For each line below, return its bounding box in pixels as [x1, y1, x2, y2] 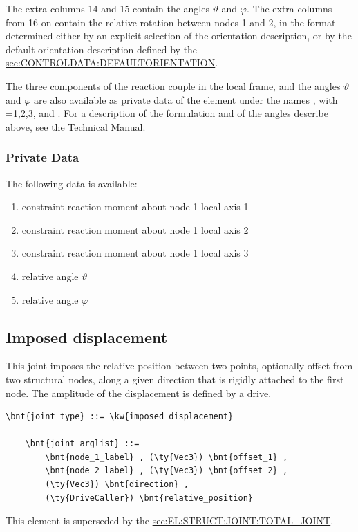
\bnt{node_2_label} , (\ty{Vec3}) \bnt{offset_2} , [45, 466, 288, 476]
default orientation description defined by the [6, 42, 198, 56]
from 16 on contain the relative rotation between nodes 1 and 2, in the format [6, 15, 336, 29]
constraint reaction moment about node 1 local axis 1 [21, 199, 249, 214]
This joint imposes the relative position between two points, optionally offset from [6, 358, 353, 373]
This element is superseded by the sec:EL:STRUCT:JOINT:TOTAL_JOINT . [6, 513, 334, 528]
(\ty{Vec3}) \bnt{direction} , [45, 479, 189, 490]
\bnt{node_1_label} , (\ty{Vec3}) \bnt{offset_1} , [45, 452, 288, 462]
